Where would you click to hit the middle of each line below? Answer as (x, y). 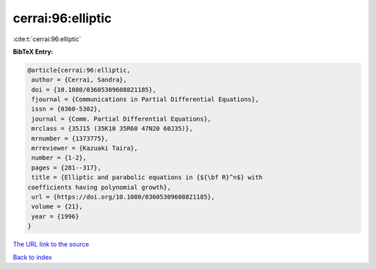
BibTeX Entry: (33, 52)
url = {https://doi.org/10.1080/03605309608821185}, (123, 197)
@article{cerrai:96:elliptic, (79, 70)
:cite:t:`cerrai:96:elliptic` (47, 39)
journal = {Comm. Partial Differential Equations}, (122, 119)
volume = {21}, (57, 207)
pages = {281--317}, (66, 168)
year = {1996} (55, 216)
